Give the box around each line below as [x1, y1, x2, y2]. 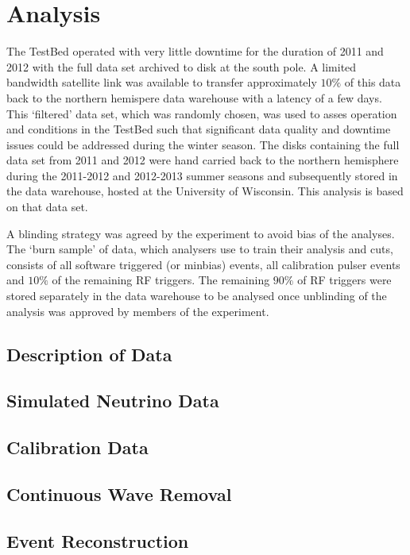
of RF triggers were [297, 272, 392, 288]
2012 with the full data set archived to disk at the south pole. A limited [6, 58, 357, 75]
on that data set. [6, 198, 88, 215]
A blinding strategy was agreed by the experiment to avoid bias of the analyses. [6, 225, 395, 241]
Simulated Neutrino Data [6, 388, 219, 413]
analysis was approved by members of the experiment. [6, 303, 269, 319]
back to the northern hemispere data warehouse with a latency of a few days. [6, 89, 382, 106]
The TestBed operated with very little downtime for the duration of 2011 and [6, 43, 384, 60]
